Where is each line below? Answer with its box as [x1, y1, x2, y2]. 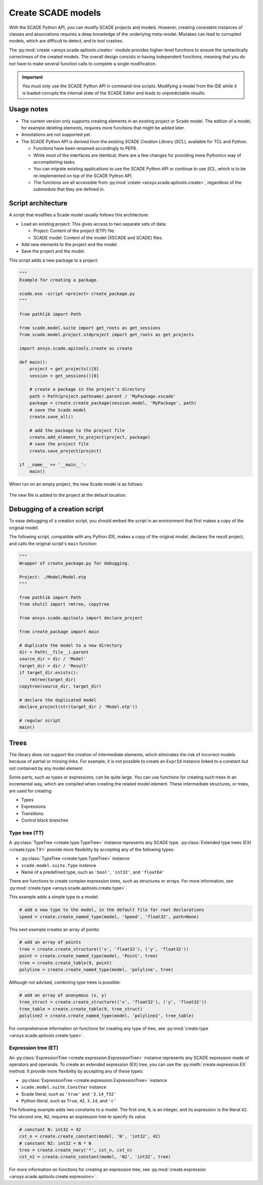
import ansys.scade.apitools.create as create [19, 346, 132, 351]
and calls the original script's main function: [9, 540, 97, 547]
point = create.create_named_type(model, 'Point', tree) [19, 953, 158, 959]
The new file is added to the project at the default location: [9, 492, 127, 498]
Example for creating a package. [19, 277, 99, 283]
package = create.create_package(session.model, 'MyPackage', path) [29, 401, 197, 406]
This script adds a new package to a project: [9, 257, 98, 263]
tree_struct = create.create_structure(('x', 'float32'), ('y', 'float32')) [19, 999, 207, 1005]
